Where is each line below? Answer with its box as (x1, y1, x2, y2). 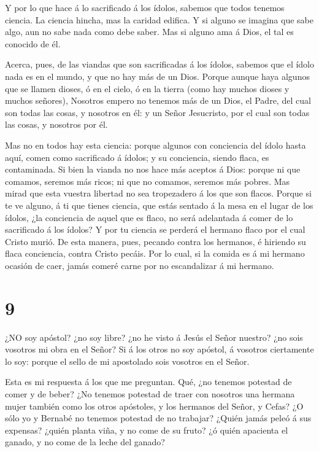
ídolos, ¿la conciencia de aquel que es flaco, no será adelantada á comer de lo (5, 211, 293, 224)
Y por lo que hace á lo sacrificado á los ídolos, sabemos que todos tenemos (5, 1, 285, 14)
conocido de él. (5, 37, 61, 50)
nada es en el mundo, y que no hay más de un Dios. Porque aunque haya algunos (5, 69, 310, 82)
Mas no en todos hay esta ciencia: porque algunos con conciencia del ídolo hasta (5, 138, 306, 151)
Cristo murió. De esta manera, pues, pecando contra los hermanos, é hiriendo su (5, 235, 306, 247)
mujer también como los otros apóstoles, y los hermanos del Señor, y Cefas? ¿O (5, 399, 304, 412)
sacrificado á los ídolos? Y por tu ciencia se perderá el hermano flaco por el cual (5, 223, 306, 236)
